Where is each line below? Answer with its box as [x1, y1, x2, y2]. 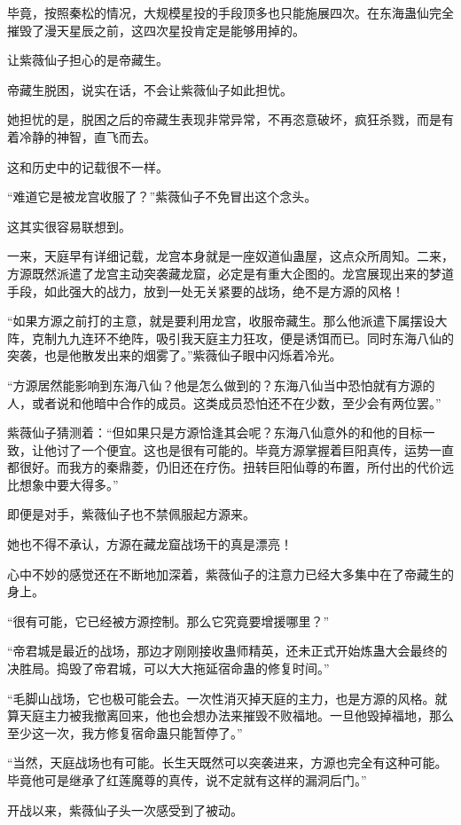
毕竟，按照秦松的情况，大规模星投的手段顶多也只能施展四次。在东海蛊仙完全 [7, 4, 454, 21]
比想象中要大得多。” [7, 475, 119, 493]
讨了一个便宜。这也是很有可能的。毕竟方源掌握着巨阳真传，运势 [56, 440, 429, 459]
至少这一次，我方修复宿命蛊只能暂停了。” [7, 723, 243, 742]
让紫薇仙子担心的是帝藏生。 [7, 51, 168, 69]
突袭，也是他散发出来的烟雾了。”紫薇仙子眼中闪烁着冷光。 [7, 346, 342, 365]
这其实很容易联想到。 [7, 216, 131, 235]
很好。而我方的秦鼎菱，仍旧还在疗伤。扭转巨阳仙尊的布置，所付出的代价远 [19, 458, 454, 476]
